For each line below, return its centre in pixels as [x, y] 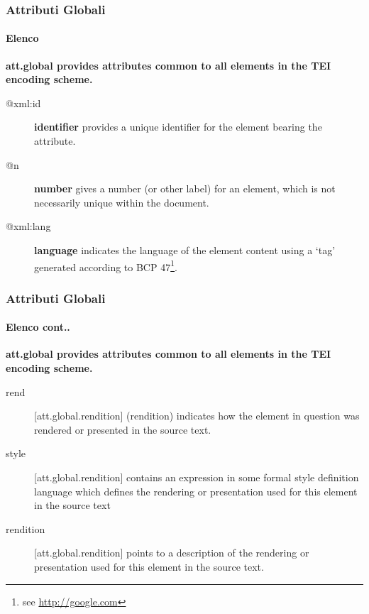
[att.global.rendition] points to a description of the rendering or [172, 553]
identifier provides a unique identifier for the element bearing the [178, 127]
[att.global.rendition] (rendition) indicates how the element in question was [197, 416]
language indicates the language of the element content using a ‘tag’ [185, 250]
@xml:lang [28, 226]
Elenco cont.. [38, 327]
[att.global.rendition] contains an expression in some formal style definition [197, 477]
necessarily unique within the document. [122, 202]
